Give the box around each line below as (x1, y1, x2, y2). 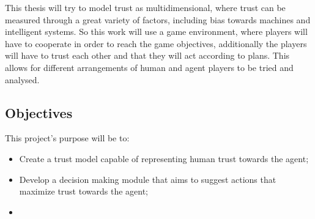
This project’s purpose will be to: (5, 132, 130, 144)
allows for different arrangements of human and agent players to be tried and (5, 61, 294, 73)
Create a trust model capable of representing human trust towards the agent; (19, 152, 309, 165)
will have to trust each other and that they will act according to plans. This (5, 49, 290, 62)
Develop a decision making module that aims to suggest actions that (19, 173, 276, 185)
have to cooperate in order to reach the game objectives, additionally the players (5, 37, 307, 50)
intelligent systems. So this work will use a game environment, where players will (5, 25, 308, 38)
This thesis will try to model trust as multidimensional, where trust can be (5, 1, 286, 13)
